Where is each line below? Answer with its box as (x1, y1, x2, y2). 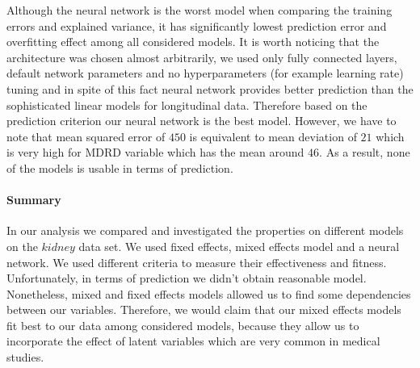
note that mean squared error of (6, 128, 166, 144)
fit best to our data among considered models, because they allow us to (6, 316, 359, 333)
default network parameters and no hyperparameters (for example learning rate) (6, 65, 404, 82)
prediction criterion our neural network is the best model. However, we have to (6, 112, 397, 129)
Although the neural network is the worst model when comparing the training (6, 2, 393, 18)
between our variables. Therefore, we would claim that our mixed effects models (6, 301, 401, 318)
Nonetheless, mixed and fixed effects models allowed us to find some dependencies (6, 285, 411, 302)
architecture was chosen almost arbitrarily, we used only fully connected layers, (6, 48, 397, 65)
